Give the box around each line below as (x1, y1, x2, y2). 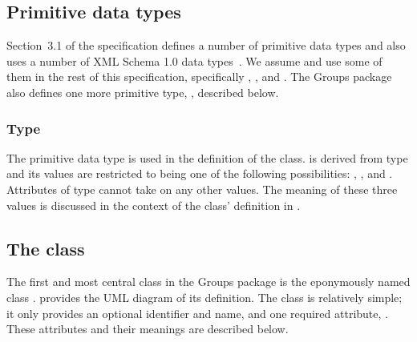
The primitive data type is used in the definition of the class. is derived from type (6, 149, 408, 166)
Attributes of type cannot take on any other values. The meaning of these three (6, 180, 398, 197)
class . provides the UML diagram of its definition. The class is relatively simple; (6, 288, 403, 305)
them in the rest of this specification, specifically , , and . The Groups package (6, 68, 392, 85)
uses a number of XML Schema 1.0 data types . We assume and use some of (6, 52, 383, 69)
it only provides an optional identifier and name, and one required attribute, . (6, 304, 388, 321)
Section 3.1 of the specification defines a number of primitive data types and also (6, 37, 406, 54)
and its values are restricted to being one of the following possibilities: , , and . (6, 165, 393, 182)
